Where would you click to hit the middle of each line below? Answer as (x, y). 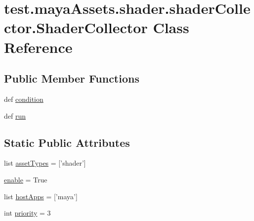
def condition (24, 99)
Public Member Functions (72, 78)
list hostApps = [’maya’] (41, 196)
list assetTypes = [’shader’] (45, 163)
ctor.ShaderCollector (76, 27)
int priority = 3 (27, 213)
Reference (38, 47)
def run (15, 115)
